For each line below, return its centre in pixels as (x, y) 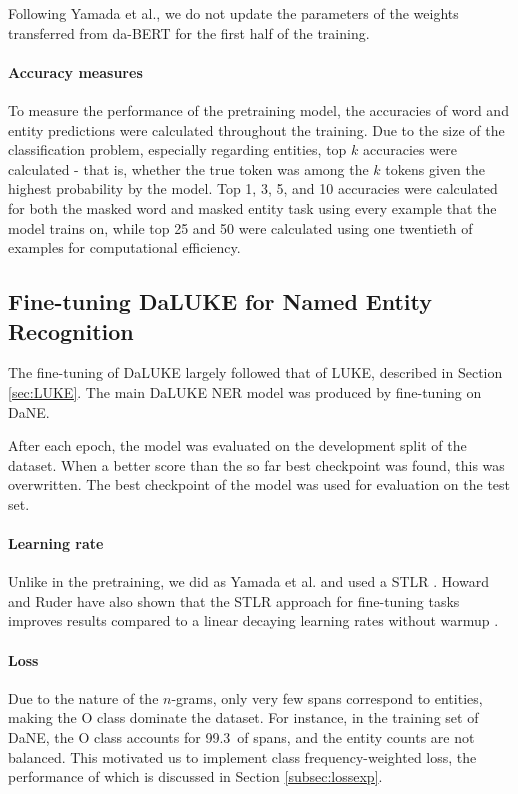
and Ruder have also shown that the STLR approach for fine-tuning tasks (234, 600)
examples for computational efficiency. (124, 247)
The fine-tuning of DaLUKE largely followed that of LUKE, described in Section (255, 372)
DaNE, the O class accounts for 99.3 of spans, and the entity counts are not (241, 737)
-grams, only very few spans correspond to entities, (327, 697)
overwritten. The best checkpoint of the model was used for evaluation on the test (259, 484)
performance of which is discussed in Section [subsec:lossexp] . (195, 776)
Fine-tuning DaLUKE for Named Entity (220, 301)
